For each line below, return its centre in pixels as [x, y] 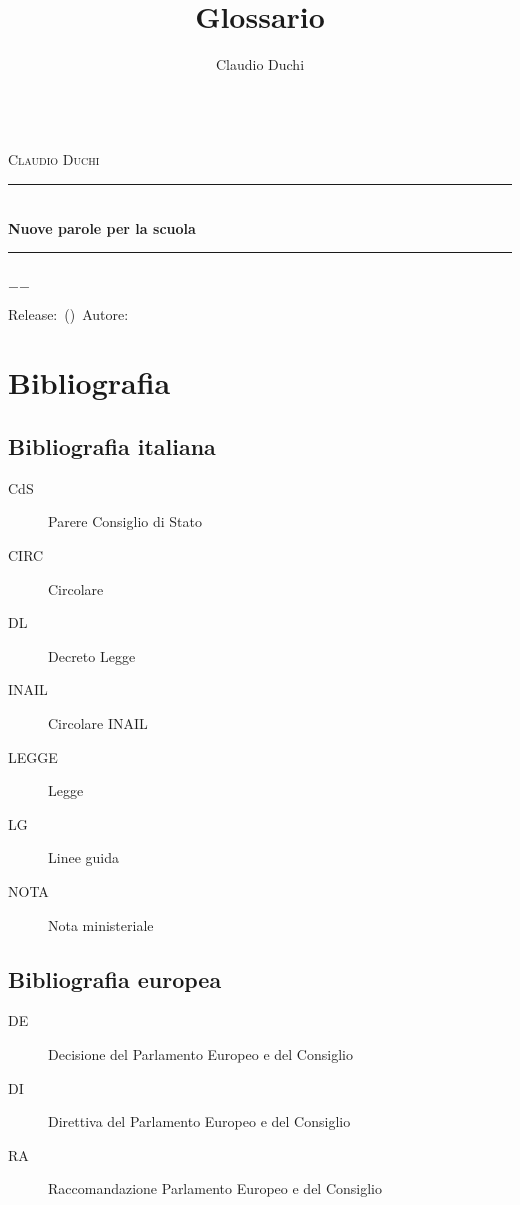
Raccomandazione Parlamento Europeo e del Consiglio [215, 1188]
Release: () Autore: [68, 313]
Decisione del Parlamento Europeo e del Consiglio [200, 1053]
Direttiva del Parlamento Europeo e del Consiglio [199, 1121]
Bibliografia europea [115, 978]
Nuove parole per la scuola [102, 227]
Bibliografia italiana [112, 446]
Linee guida [83, 857]
